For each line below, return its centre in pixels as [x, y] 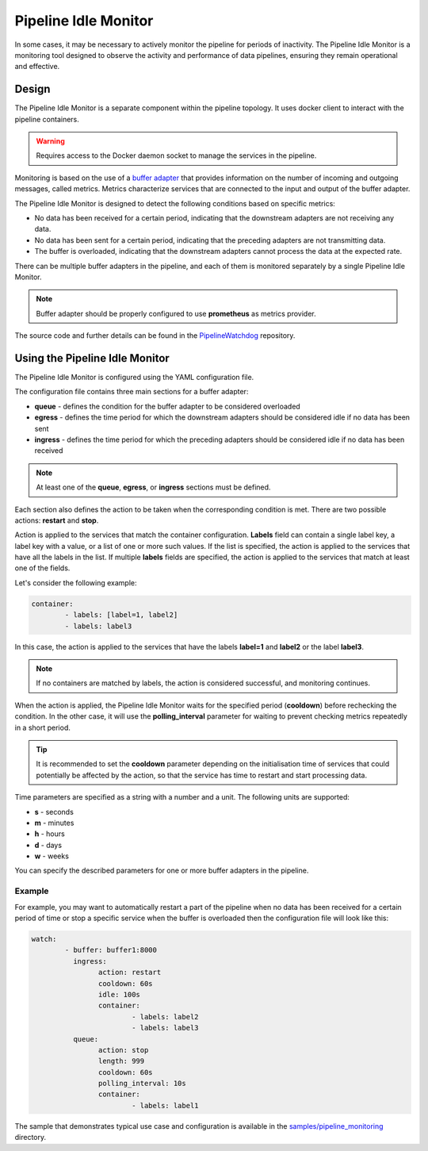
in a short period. [42, 727]
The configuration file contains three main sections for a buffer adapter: [132, 392]
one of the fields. [42, 568]
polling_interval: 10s [142, 1084]
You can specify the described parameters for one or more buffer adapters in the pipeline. [162, 871]
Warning [50, 141]
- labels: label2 [165, 1017]
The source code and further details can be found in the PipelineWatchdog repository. [155, 336]
